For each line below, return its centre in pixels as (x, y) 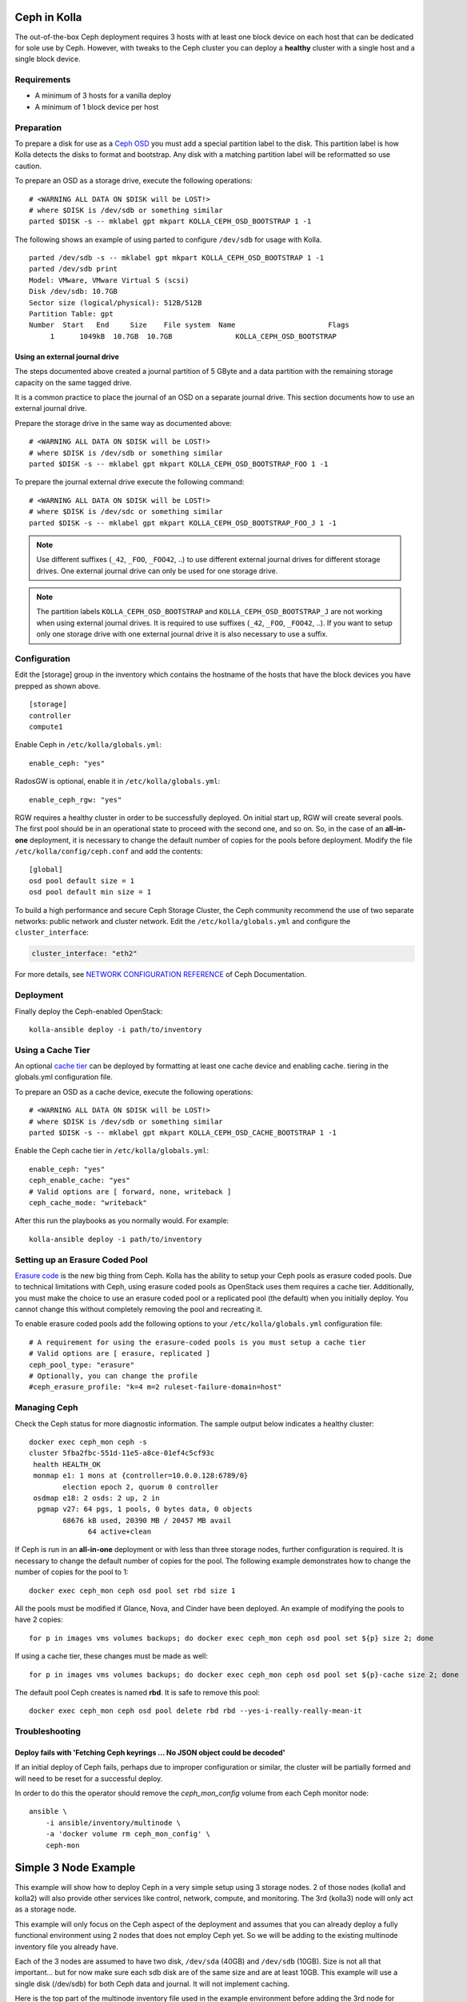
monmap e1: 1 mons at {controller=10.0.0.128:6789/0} (141, 1476)
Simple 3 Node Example (75, 1868)
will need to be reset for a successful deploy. (89, 1779)
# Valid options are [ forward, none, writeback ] (130, 1192)
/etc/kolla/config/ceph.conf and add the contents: (109, 851)
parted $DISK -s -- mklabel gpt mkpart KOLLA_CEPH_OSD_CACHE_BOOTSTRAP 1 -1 (183, 1133)
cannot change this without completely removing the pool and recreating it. (139, 1309)
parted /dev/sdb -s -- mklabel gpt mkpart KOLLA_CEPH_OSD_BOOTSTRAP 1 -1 (177, 258)
